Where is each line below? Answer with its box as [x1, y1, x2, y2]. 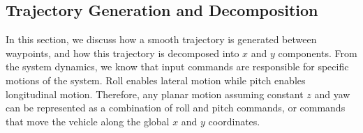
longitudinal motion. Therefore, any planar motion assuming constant [6, 86, 304, 101]
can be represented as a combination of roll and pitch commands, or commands [6, 100, 346, 115]
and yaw [314, 86, 350, 101]
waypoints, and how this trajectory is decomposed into [6, 45, 239, 60]
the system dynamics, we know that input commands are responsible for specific [6, 59, 349, 74]
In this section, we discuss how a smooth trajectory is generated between [6, 32, 317, 47]
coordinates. [208, 114, 260, 128]
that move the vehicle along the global [6, 114, 170, 128]
